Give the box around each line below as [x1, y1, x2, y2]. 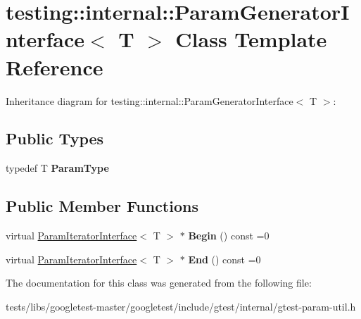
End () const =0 [188, 251, 261, 266]
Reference [6, 52, 103, 81]
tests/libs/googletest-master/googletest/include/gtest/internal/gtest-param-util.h [6, 299, 356, 313]
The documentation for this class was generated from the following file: [6, 275, 312, 290]
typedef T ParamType [6, 161, 109, 175]
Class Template [175, 25, 327, 54]
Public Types [6, 127, 104, 149]
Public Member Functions [6, 195, 198, 217]
